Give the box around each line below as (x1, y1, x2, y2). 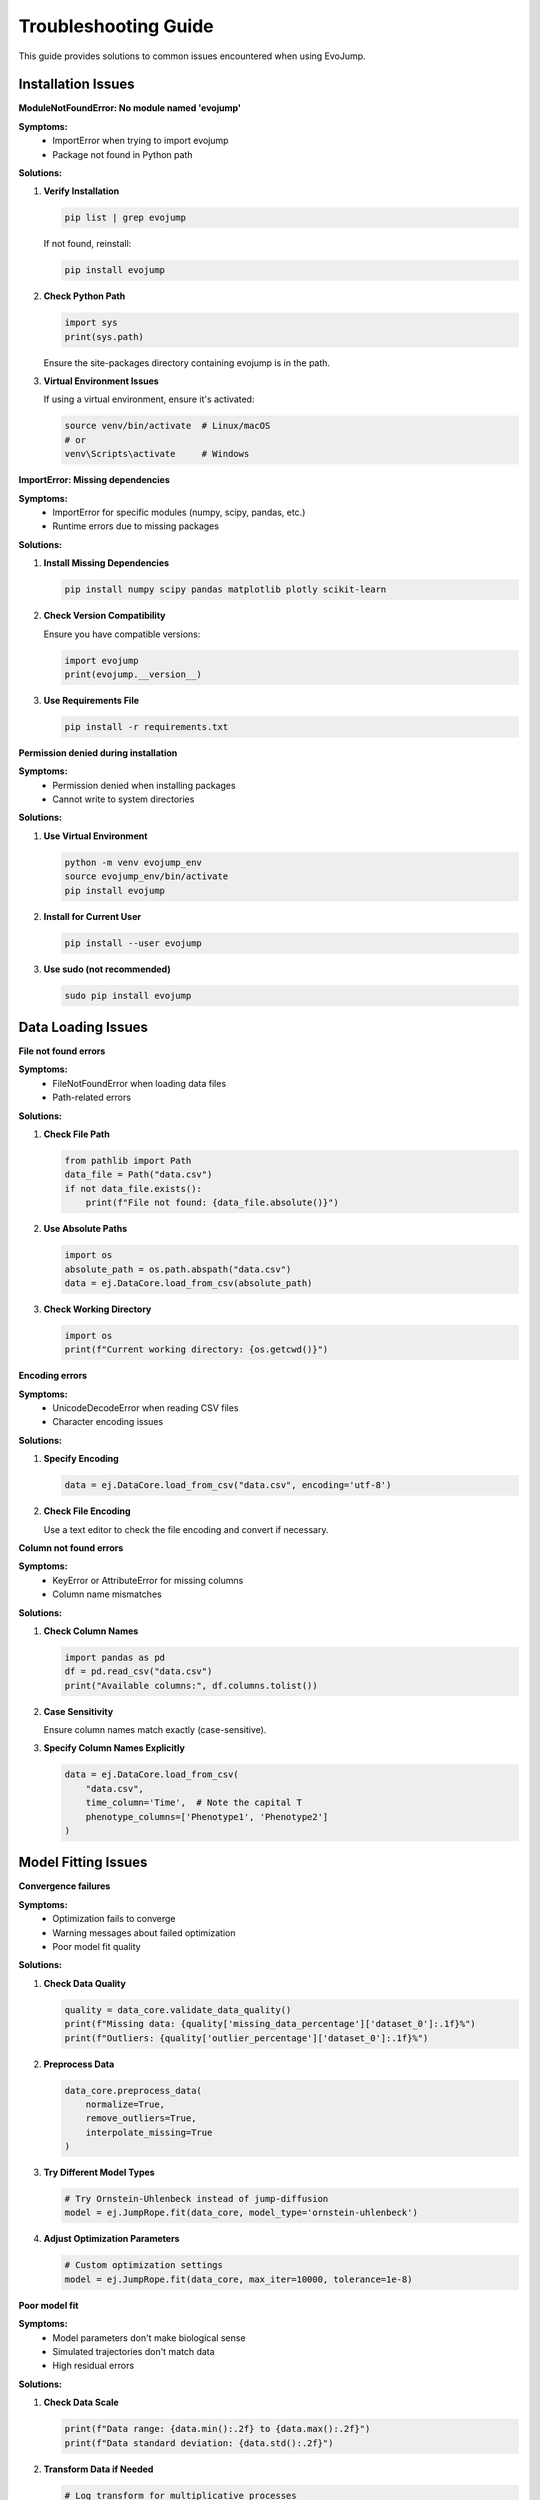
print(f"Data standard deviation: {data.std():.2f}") (64, 2437, 334, 2449)
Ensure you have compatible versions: (43, 628, 201, 640)
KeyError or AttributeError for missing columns (52, 1574, 244, 1586)
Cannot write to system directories (52, 793, 195, 805)
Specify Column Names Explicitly (43, 1742, 185, 1754)
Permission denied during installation (18, 746, 178, 759)
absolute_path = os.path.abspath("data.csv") (64, 1263, 292, 1275)
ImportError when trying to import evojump (52, 135, 229, 147)
